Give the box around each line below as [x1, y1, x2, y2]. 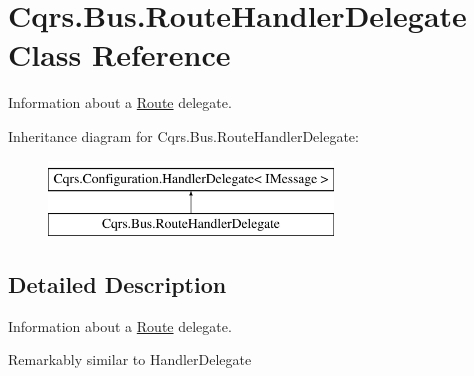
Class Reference [8, 34, 231, 75]
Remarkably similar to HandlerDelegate [8, 349, 252, 370]
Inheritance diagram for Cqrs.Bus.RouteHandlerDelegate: [8, 125, 359, 146]
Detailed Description [8, 269, 227, 300]
